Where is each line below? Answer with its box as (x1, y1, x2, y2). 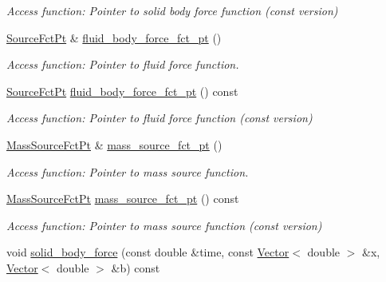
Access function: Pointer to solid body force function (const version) (6, 2, 338, 18)
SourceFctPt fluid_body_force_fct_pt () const (6, 82, 238, 99)
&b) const (111, 259, 160, 276)
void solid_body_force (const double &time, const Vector (6, 244, 289, 260)
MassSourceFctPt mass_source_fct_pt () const (6, 190, 239, 207)
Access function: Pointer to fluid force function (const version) (6, 109, 313, 126)
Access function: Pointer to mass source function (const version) (6, 216, 322, 233)
